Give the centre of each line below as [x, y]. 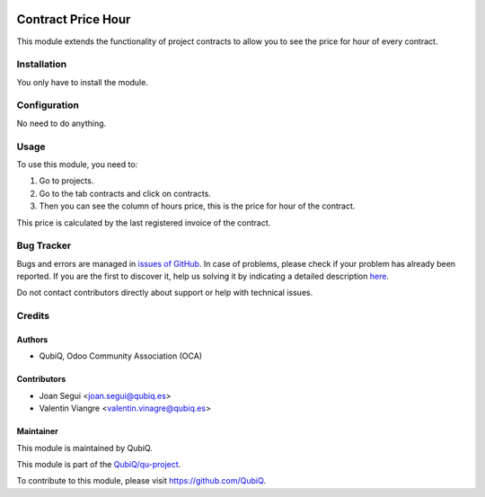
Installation [42, 65]
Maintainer [37, 431]
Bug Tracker [44, 245]
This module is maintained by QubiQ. [84, 448]
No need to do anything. [62, 123]
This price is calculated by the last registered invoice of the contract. [144, 222]
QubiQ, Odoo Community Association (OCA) [120, 356]
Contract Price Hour [74, 19]
